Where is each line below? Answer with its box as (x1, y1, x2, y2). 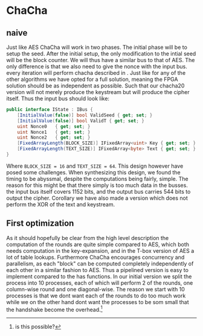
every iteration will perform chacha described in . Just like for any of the (6, 69, 186, 76)
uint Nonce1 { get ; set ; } (17, 129, 91, 135)
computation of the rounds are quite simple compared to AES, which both (6, 241, 189, 248)
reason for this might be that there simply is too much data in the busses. (6, 182, 188, 189)
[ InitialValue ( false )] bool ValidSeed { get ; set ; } (17, 112, 153, 118)
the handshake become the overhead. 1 (6, 305, 103, 313)
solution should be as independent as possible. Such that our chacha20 (6, 82, 185, 89)
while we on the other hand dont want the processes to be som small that (6, 298, 189, 305)
